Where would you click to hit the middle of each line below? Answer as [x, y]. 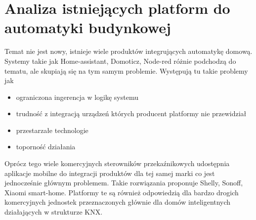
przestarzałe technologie [52, 130]
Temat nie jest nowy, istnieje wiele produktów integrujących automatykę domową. [128, 51]
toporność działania [46, 147]
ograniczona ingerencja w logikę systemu [77, 97]
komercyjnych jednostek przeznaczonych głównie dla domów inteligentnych [118, 202]
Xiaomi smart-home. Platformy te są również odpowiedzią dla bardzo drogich [122, 192]
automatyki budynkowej [88, 27]
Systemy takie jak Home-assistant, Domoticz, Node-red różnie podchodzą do [120, 61]
